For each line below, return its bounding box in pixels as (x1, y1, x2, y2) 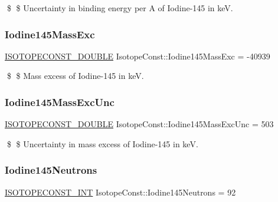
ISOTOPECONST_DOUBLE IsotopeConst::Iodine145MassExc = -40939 (5, 49, 270, 62)
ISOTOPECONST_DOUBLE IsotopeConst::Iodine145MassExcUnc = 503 (5, 118, 274, 130)
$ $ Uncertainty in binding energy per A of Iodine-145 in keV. (6, 2, 233, 14)
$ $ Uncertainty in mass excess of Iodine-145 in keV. (6, 137, 198, 150)
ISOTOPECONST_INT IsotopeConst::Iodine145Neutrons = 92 (5, 186, 236, 198)
